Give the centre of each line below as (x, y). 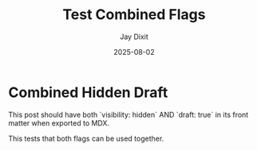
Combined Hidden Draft (88, 92)
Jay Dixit (134, 37)
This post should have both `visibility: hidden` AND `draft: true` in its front (128, 114)
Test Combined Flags (134, 15)
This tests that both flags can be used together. (86, 138)
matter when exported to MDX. (59, 123)
